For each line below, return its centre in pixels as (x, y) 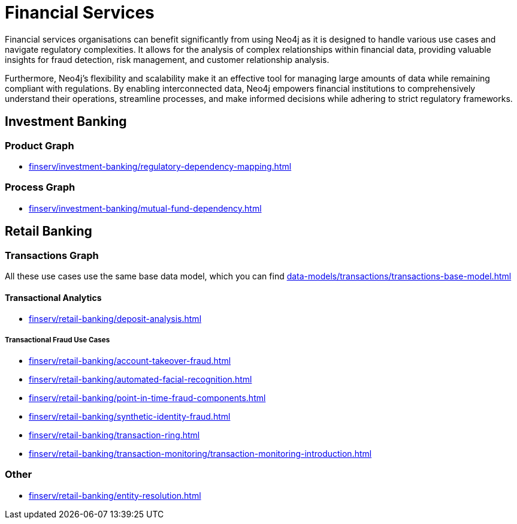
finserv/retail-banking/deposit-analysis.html (115, 319)
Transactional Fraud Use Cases (58, 340)
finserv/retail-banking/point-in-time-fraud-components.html (147, 397)
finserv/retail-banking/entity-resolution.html (115, 495)
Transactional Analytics (53, 297)
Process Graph (40, 187)
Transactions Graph (52, 255)
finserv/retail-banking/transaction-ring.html (114, 435)
